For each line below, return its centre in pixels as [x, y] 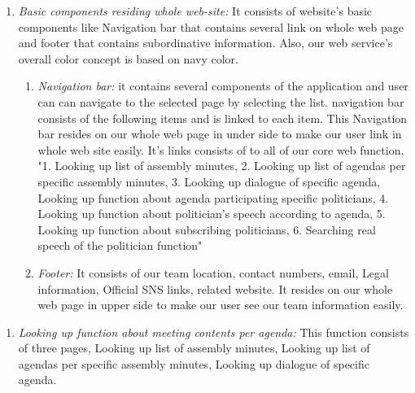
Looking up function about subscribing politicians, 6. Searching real [207, 229]
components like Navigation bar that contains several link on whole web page [211, 26]
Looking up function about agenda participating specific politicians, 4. [213, 197]
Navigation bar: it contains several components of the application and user [223, 86]
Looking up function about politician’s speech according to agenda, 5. [212, 214]
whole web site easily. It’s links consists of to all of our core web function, [221, 149]
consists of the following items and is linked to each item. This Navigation [223, 118]
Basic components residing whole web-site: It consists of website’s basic [195, 11]
